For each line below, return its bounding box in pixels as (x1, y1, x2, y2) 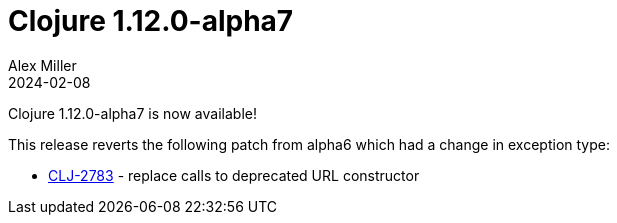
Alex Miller (8, 56, 77, 74)
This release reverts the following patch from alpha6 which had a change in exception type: (8, 135, 610, 153)
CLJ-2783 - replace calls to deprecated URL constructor (48, 166, 420, 184)
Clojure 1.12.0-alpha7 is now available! (8, 104, 257, 122)
